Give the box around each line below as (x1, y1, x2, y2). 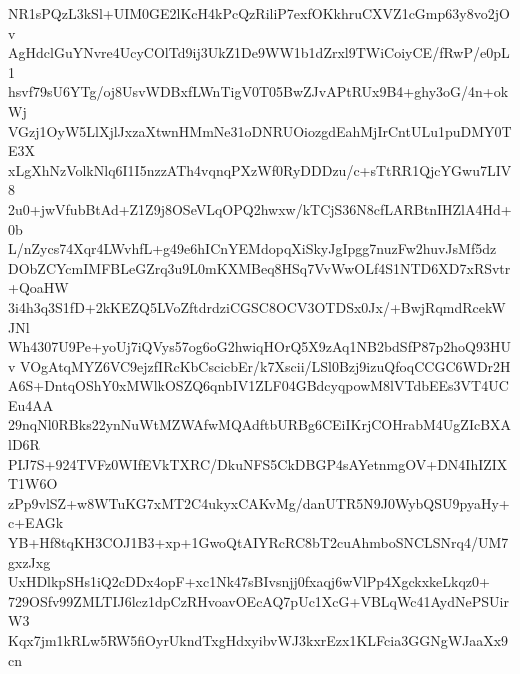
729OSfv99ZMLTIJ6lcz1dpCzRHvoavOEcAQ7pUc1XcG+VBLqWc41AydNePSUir (8, 590, 509, 611)
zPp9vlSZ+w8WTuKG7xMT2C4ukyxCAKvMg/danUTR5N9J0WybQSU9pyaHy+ (8, 492, 510, 513)
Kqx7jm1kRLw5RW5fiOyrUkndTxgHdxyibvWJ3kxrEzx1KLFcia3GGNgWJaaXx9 (8, 630, 509, 650)
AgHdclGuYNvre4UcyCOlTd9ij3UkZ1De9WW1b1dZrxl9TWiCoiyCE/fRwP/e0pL (8, 42, 510, 63)
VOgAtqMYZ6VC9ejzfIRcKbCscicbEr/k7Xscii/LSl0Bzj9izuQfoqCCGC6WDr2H (20, 355, 511, 376)
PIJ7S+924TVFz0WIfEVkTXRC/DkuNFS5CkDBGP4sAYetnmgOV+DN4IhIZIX (8, 453, 508, 474)
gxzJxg (8, 551, 51, 572)
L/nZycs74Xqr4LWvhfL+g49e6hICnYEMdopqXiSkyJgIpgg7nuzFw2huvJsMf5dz (8, 238, 497, 259)
